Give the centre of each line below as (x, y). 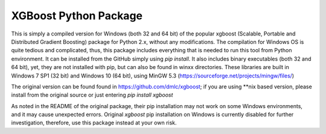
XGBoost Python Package (77, 16)
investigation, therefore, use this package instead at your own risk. (94, 123)
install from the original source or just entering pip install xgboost (92, 95)
